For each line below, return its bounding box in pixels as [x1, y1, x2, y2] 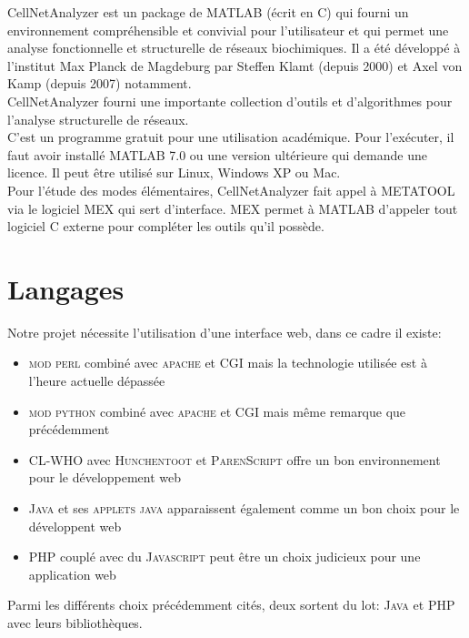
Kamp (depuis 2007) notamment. [7, 74, 192, 93]
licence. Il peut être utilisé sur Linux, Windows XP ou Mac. [7, 163, 341, 182]
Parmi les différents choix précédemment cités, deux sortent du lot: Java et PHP [7, 595, 455, 614]
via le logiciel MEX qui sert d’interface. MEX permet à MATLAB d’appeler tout [7, 198, 458, 218]
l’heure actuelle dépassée [28, 371, 165, 390]
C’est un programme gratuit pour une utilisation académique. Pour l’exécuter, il [7, 127, 454, 147]
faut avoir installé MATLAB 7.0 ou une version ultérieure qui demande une [7, 145, 427, 164]
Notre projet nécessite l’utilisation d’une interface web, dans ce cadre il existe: [7, 322, 442, 341]
